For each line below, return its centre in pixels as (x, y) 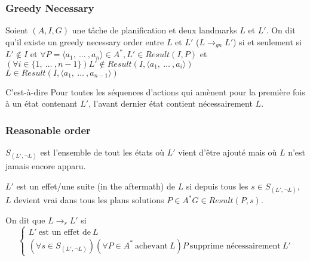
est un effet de (65, 232)
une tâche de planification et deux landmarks (154, 30)
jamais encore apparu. (46, 166)
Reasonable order (48, 130)
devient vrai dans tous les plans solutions (89, 200)
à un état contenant (42, 103)
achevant (151, 246)
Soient (17, 30)
